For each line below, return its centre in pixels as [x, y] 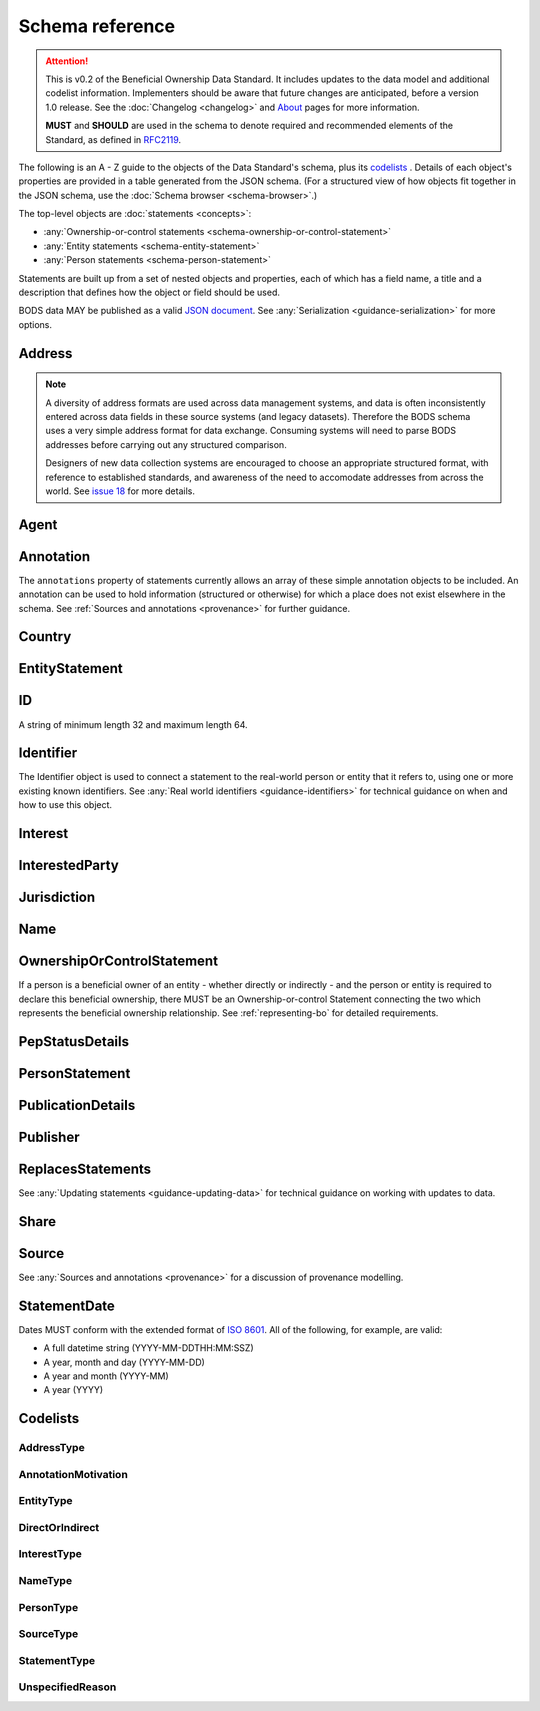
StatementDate [66, 1305]
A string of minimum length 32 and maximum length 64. [133, 724]
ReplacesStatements [85, 1168]
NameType [45, 1580]
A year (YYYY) [73, 1390]
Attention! [67, 61]
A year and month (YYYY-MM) [106, 1376]
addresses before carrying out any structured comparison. [166, 444]
